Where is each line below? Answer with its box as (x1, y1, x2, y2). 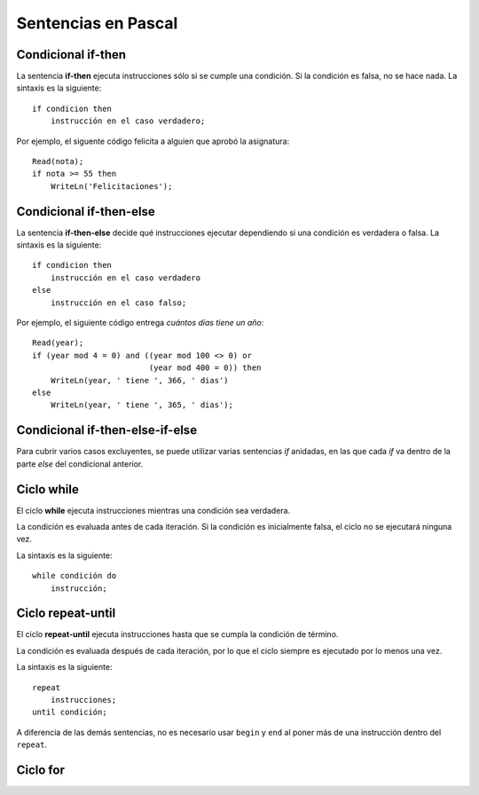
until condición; (32, 707, 107, 718)
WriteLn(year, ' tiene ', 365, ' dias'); (50, 400, 234, 410)
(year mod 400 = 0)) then (148, 363, 262, 373)
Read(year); (32, 338, 84, 348)
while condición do (32, 571, 117, 581)
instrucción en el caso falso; (50, 297, 187, 308)
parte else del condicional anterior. (16, 458, 144, 469)
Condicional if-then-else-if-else (16, 422, 198, 438)
